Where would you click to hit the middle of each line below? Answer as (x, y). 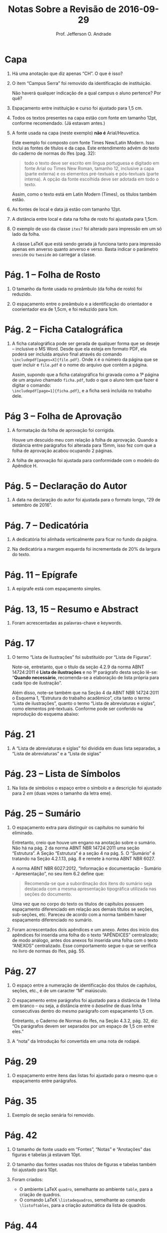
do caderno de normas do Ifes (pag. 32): (54, 153)
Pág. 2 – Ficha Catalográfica (64, 329)
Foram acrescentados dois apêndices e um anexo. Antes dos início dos (85, 930)
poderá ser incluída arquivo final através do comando (67, 354)
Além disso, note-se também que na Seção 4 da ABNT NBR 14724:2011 (85, 693)
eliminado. (22, 833)
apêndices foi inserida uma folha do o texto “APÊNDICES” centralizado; (85, 935)
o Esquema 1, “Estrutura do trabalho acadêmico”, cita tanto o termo (81, 698)
